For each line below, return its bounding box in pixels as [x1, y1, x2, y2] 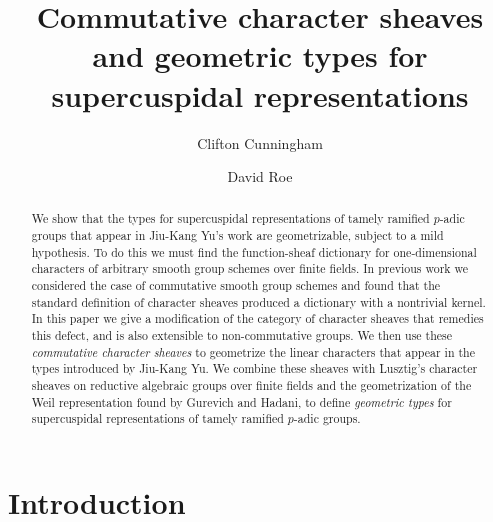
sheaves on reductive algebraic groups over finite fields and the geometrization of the [31, 377, 472, 394]
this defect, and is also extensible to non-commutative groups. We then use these [31, 327, 453, 344]
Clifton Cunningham [197, 132, 323, 153]
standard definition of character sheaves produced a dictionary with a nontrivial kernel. [31, 293, 486, 310]
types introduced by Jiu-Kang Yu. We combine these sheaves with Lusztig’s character [31, 360, 478, 377]
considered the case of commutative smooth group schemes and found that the [31, 277, 441, 294]
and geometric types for [92, 35, 428, 76]
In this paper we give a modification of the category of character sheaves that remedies [31, 310, 484, 327]
